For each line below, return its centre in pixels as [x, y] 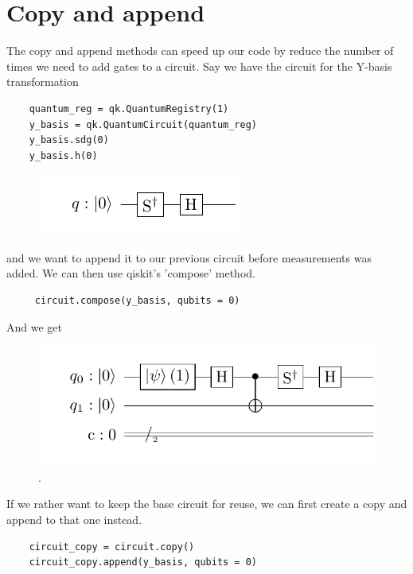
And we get [34, 326]
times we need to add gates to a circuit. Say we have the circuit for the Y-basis [199, 66]
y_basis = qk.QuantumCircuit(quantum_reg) [143, 124]
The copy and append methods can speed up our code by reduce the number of [200, 50]
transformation [43, 81]
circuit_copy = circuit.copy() [112, 547]
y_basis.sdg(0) [69, 140]
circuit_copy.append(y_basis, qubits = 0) [143, 562]
